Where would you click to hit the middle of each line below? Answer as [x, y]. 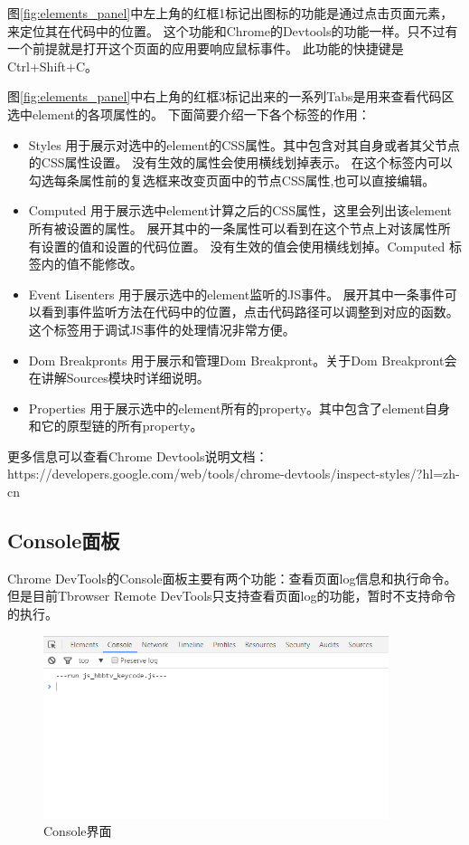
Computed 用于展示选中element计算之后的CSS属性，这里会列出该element [240, 210]
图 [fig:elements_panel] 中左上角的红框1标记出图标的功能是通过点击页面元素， [230, 13]
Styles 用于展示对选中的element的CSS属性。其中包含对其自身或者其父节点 [244, 144]
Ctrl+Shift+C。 [53, 66]
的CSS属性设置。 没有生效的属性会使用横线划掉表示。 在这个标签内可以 [240, 162]
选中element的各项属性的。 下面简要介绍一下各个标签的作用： [189, 114]
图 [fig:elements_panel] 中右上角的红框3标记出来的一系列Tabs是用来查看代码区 [231, 96]
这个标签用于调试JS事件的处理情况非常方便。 [162, 329]
